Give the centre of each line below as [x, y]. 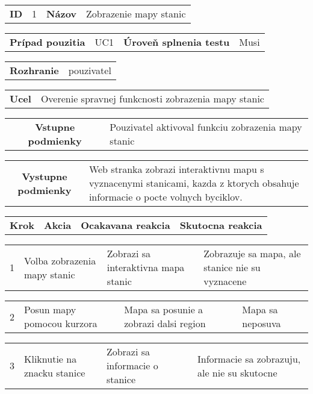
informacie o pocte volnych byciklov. [166, 197]
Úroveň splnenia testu [177, 42]
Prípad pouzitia [48, 42]
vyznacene [225, 281]
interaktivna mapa [146, 267]
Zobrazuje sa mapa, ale [252, 253]
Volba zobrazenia [60, 260]
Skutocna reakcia [221, 225]
